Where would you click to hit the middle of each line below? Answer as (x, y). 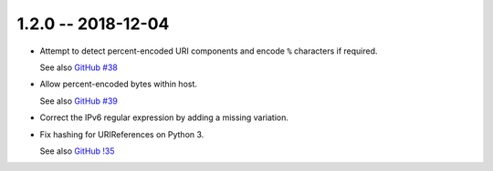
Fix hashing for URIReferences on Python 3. (122, 134)
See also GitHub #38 (79, 67)
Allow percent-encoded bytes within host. (119, 84)
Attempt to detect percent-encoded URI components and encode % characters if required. (209, 51)
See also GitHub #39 (79, 101)
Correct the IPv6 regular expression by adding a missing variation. (164, 117)
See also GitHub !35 (77, 151)
